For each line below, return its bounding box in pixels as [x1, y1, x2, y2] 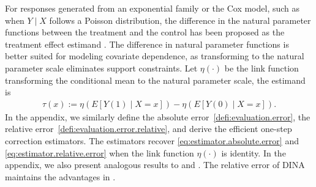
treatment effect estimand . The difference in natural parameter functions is [5, 37, 289, 50]
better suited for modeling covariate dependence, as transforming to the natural [5, 50, 304, 62]
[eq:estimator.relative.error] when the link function [5, 146, 194, 159]
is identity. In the [221, 146, 286, 159]
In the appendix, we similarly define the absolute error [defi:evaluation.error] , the [5, 110, 310, 123]
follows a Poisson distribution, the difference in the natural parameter [49, 13, 311, 26]
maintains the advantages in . [5, 170, 116, 183]
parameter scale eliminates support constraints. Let [5, 61, 198, 74]
